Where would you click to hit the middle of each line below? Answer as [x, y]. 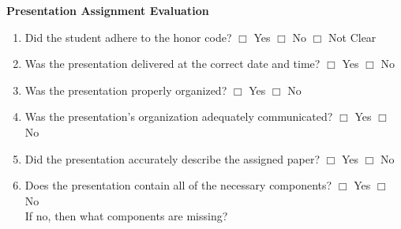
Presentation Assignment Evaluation [108, 10]
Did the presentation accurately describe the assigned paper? [172, 158]
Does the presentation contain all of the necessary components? [178, 185]
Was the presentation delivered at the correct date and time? [172, 64]
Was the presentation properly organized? [126, 90]
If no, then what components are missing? [126, 216]
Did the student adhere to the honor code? [128, 37]
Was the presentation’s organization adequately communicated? [179, 116]
